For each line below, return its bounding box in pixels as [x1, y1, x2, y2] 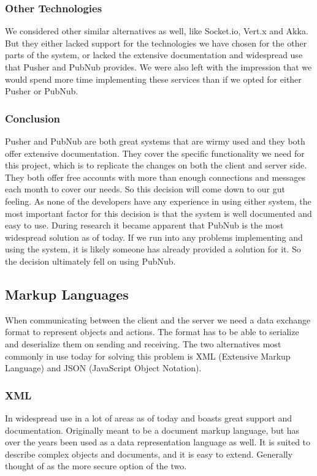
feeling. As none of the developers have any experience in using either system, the [5, 194, 311, 207]
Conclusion [5, 110, 60, 126]
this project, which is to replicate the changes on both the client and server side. [5, 159, 307, 172]
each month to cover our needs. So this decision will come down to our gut [5, 183, 285, 195]
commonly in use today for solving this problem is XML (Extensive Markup [5, 349, 291, 362]
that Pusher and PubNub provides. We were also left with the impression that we [5, 61, 312, 73]
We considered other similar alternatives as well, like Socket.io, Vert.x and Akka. [5, 25, 308, 37]
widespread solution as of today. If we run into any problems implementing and [5, 230, 303, 243]
